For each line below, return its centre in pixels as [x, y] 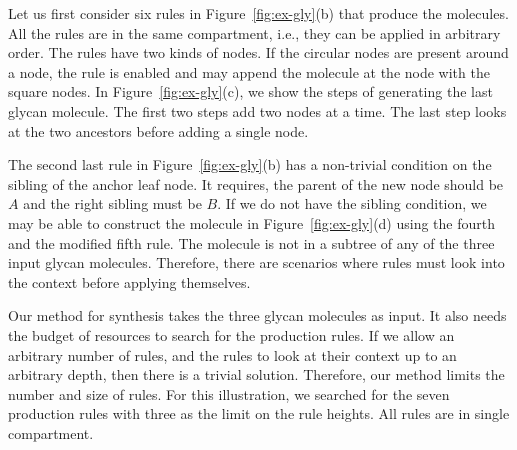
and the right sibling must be [112, 203]
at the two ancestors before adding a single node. [158, 130]
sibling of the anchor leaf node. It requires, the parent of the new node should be [256, 183]
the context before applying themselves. [129, 281]
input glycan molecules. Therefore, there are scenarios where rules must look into [256, 262]
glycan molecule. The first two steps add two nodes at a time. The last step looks [257, 110]
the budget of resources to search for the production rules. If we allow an [231, 334]
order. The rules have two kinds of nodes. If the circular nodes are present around [258, 52]
